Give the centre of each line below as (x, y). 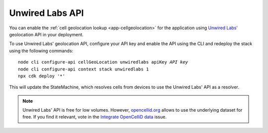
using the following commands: (41, 51)
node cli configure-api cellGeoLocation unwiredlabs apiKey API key (103, 62)
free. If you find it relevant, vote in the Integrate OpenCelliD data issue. (95, 117)
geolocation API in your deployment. (46, 34)
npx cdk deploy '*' (42, 76)
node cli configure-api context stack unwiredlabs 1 (83, 69)
